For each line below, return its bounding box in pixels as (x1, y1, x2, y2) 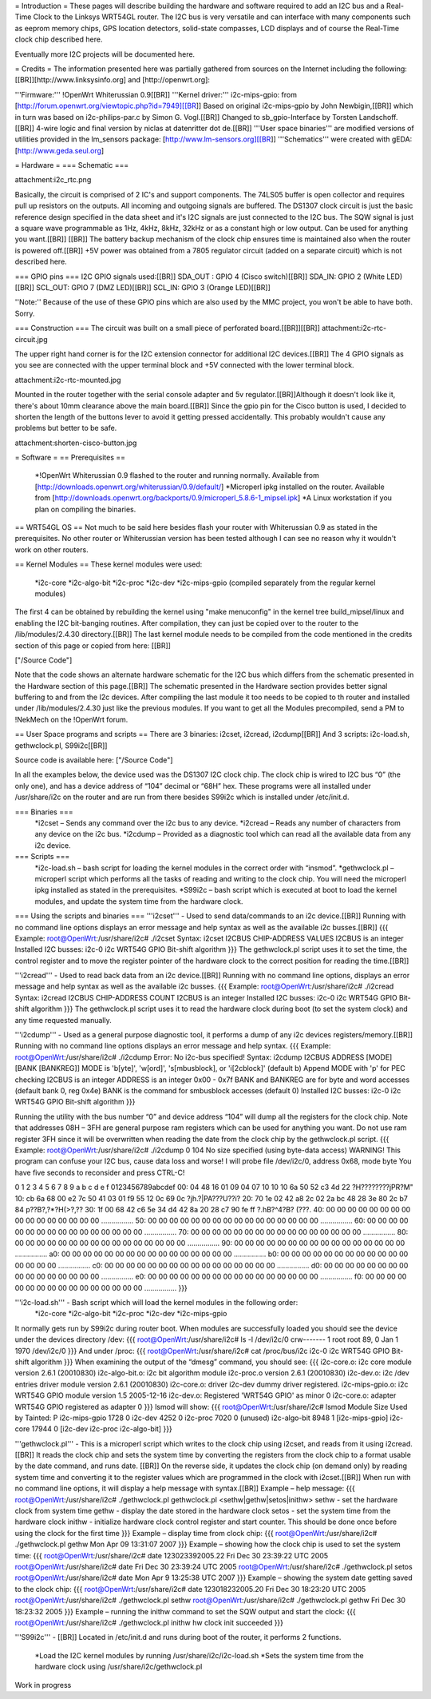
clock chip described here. (14, 34, 103, 44)
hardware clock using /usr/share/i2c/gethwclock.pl (34, 1662, 203, 1672)
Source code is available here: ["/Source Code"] (14, 755, 173, 765)
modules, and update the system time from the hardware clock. (34, 896, 243, 906)
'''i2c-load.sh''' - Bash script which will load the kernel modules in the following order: (14, 1298, 299, 1307)
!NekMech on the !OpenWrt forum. (14, 714, 129, 724)
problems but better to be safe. (14, 424, 117, 433)
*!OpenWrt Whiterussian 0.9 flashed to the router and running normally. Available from (34, 471, 319, 480)
